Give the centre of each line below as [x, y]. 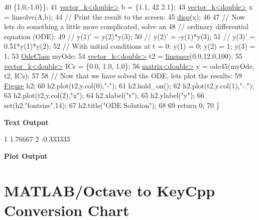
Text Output [26, 122]
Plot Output [26, 155]
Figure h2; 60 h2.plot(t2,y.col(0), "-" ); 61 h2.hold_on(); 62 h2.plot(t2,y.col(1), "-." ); [129, 85]
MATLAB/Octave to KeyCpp [110, 190]
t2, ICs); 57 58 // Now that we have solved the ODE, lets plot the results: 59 [123, 76]
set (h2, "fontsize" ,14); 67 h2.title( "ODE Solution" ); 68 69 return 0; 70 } [112, 105]
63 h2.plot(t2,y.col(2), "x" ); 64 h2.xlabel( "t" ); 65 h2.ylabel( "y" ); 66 [104, 95]
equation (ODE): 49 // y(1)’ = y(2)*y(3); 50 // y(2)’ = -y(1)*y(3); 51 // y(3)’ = [130, 36]
